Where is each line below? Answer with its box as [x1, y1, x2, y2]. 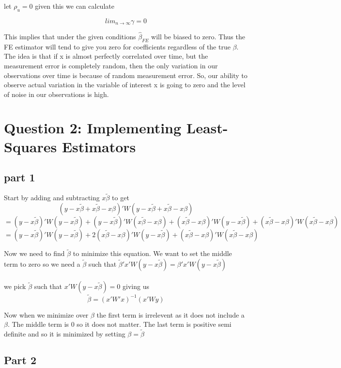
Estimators [62, 136, 136, 156]
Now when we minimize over [4, 309, 89, 320]
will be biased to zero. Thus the [151, 32, 245, 42]
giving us [123, 281, 149, 291]
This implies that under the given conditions [4, 32, 136, 42]
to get [112, 192, 129, 203]
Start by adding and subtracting [4, 192, 100, 203]
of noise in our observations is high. [4, 89, 109, 99]
